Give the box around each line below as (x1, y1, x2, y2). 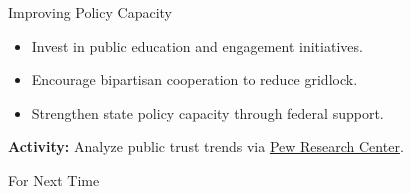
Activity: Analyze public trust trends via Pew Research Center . (8, 136, 404, 157)
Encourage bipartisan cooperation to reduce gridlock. (31, 69, 358, 90)
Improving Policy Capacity (8, 2, 172, 22)
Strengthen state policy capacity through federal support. (31, 102, 384, 123)
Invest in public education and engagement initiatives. (31, 35, 363, 56)
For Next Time (8, 169, 100, 190)
